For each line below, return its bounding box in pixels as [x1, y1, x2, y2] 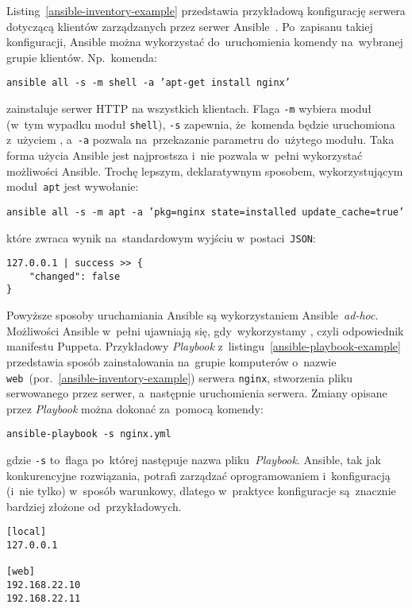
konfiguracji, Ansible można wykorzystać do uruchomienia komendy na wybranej [6, 33, 403, 50]
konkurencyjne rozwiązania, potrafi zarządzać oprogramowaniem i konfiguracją [6, 467, 391, 483]
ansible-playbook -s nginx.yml [6, 428, 171, 440]
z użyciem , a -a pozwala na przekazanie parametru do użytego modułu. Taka [6, 131, 395, 148]
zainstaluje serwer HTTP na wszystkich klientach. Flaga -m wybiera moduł [6, 100, 372, 117]
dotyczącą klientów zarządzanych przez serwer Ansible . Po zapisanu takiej [6, 17, 373, 34]
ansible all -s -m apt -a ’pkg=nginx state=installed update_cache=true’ [6, 206, 405, 218]
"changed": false [29, 270, 121, 282]
